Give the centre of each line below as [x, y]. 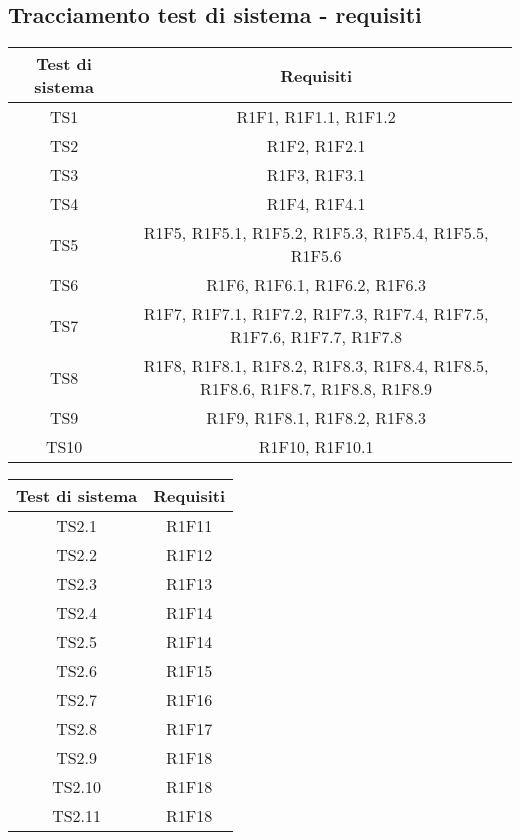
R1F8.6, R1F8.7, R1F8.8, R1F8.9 [316, 389]
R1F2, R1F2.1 [316, 146]
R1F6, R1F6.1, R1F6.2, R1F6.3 [316, 285]
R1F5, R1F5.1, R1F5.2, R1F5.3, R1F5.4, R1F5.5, [316, 233]
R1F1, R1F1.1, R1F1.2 [316, 117]
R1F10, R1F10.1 [316, 447]
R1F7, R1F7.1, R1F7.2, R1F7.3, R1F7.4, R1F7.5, [316, 314]
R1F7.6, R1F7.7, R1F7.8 [316, 337]
